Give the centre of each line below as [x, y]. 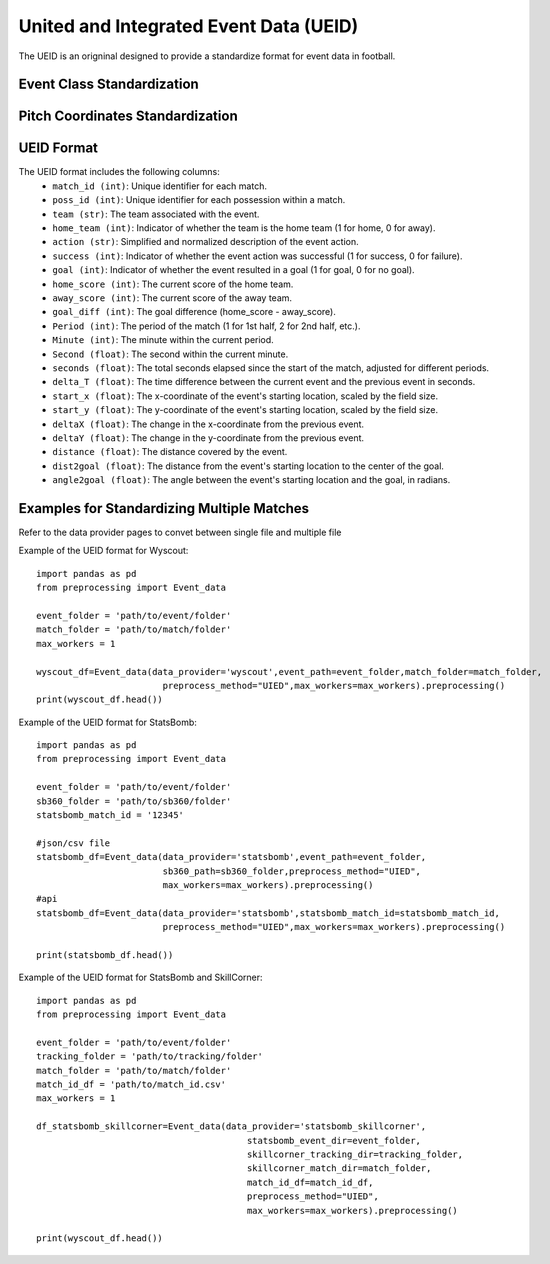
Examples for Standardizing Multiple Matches [164, 508]
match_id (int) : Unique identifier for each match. [159, 186]
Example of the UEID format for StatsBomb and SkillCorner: [141, 977]
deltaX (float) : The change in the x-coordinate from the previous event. [208, 424]
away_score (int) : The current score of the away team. [172, 298]
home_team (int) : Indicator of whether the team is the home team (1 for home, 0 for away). [244, 228]
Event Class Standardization [108, 84]
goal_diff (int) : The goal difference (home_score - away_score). [194, 312]
